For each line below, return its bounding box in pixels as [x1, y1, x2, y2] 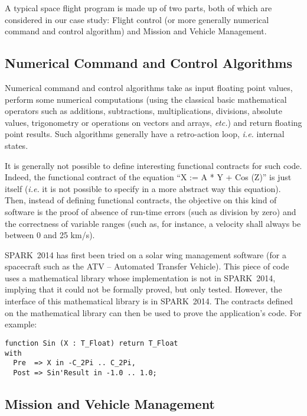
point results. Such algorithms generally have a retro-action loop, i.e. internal [5, 128, 285, 140]
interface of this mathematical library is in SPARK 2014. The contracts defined [5, 295, 293, 307]
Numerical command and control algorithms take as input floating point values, [5, 81, 293, 93]
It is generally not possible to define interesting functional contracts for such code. [5, 159, 302, 171]
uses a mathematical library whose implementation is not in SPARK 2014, [5, 271, 276, 284]
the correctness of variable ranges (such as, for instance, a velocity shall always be [5, 217, 301, 229]
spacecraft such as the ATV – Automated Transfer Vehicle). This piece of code [5, 260, 289, 272]
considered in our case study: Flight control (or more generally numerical [5, 13, 269, 25]
